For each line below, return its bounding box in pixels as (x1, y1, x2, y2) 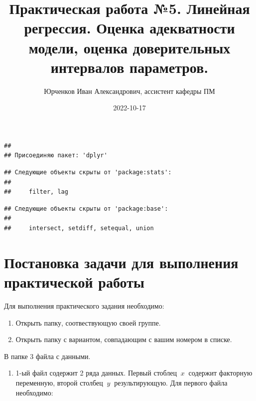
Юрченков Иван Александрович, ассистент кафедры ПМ (44, 85, 215, 96)
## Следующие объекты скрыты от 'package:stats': (4, 169, 172, 176)
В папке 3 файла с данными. (4, 351, 91, 361)
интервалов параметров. (50, 56, 209, 77)
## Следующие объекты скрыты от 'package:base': (4, 205, 168, 212)
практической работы (4, 272, 144, 292)
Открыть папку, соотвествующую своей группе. (15, 317, 161, 328)
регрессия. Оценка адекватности (24, 17, 235, 38)
